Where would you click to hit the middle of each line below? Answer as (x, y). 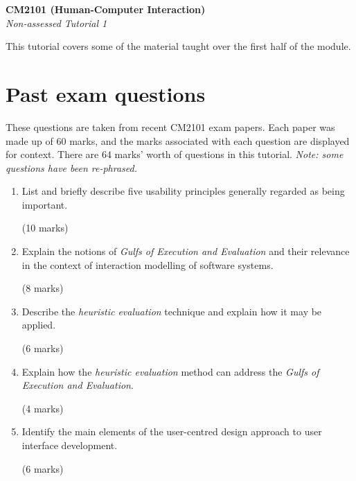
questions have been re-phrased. (72, 167)
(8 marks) (43, 288)
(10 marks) (45, 228)
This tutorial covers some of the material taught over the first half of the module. (178, 46)
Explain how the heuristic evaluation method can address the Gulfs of (170, 371)
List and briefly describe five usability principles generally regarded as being (183, 191)
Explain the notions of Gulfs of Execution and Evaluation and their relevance (186, 251)
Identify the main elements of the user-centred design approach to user (172, 431)
